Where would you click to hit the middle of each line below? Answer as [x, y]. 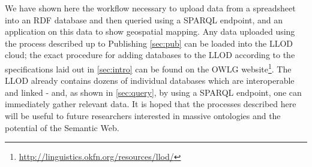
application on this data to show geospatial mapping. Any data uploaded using [150, 31]
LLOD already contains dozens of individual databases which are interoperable [150, 81]
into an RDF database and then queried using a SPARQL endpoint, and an [144, 19]
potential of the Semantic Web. [62, 127]
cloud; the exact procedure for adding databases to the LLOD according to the [150, 55]
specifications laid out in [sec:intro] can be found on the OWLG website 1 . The [148, 68]
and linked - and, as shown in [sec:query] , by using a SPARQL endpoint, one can [153, 92]
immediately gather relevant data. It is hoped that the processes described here [151, 104]
